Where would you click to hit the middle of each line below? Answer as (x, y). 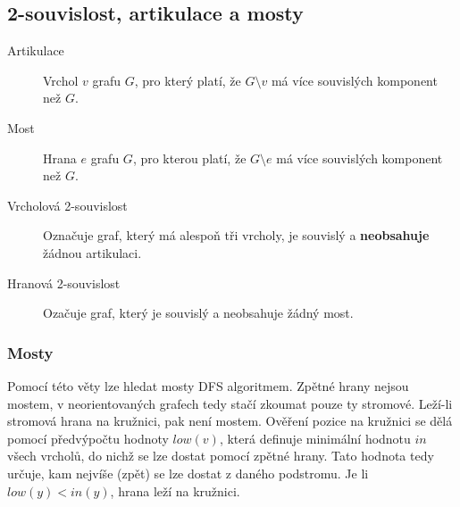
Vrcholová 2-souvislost (67, 205)
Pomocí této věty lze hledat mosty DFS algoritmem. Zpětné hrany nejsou (208, 385)
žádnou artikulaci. (92, 252)
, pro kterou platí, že (189, 158)
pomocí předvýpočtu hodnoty (88, 438)
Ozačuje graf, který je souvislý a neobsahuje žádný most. (198, 313)
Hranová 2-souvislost (64, 283)
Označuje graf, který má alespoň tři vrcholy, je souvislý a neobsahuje (236, 235)
